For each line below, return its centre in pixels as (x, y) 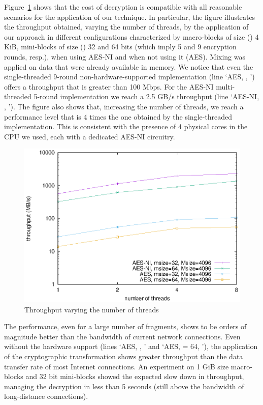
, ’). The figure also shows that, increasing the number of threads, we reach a (124, 106)
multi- (225, 86)
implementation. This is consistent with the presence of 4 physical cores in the (126, 126)
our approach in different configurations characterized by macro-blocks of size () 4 (131, 36)
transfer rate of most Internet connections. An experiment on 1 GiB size (117, 366)
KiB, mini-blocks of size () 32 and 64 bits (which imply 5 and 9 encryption (120, 47)
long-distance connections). (46, 396)
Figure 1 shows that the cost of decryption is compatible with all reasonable (123, 7)
